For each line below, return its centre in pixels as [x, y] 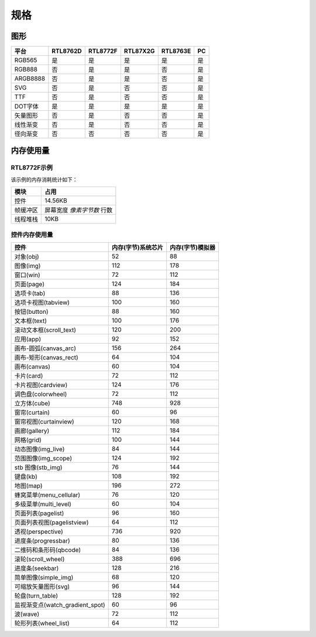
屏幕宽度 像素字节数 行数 [79, 210]
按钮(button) [32, 311]
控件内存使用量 [32, 235]
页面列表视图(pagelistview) [51, 522]
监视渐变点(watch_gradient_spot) [60, 605]
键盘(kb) [26, 476]
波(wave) [27, 614]
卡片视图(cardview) [41, 385]
